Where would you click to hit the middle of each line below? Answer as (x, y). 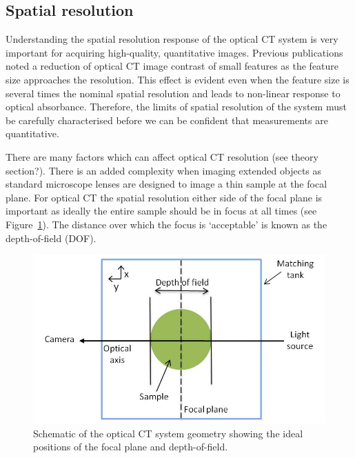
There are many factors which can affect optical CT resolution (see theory (162, 156)
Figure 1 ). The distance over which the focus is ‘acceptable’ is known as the (166, 224)
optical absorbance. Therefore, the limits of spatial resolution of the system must (176, 107)
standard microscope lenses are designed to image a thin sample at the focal (166, 184)
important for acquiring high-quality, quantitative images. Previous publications (174, 52)
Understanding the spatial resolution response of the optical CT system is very (172, 39)
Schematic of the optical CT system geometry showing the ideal (168, 433)
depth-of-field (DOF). (51, 238)
